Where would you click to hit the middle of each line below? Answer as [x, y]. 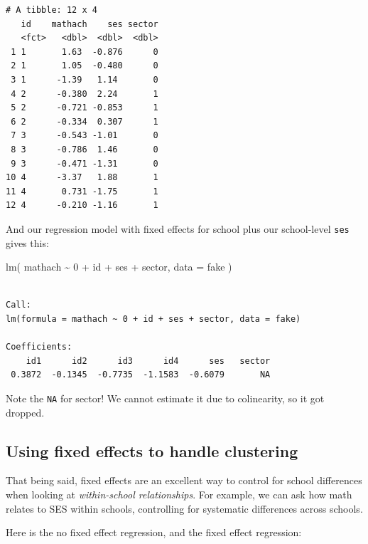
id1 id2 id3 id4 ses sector [148, 361]
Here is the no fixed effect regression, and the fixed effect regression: [154, 532]
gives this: [27, 242]
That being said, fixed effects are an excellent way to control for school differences [184, 480]
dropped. [25, 412]
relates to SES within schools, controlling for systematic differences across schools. [184, 508]
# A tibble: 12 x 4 [52, 10]
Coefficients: [39, 347]
